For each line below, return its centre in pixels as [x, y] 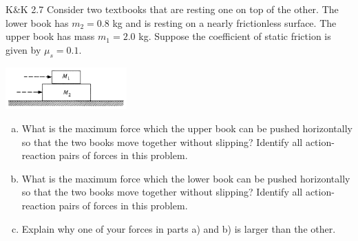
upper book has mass [50, 36]
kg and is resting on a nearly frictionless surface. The [224, 22]
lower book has [37, 22]
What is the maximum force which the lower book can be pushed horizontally [186, 178]
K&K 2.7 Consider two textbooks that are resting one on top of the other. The [172, 9]
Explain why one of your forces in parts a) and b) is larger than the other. [179, 228]
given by [23, 49]
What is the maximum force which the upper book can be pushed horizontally [187, 128]
